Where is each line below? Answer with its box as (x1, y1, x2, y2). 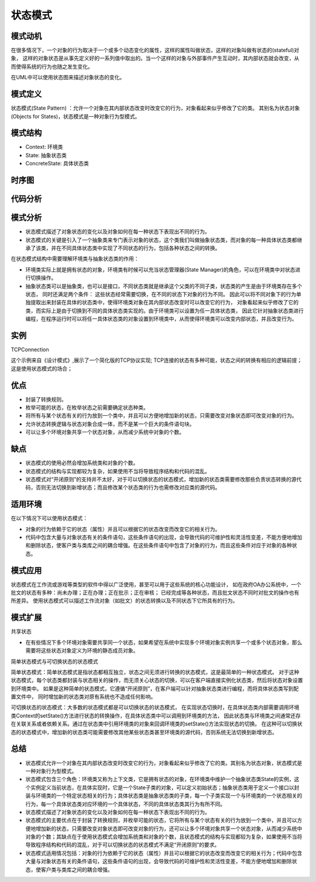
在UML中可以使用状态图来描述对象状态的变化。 (11, 74, 125, 81)
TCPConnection (11, 346, 49, 353)
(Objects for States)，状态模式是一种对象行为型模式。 (11, 113, 140, 120)
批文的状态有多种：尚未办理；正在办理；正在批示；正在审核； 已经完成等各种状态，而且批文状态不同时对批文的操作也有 (11, 589, 300, 596)
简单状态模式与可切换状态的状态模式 (11, 657, 98, 665)
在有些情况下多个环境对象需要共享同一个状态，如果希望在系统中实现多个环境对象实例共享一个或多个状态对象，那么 (25, 639, 303, 646)
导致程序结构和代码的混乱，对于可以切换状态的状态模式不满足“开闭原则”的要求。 (25, 842, 220, 849)
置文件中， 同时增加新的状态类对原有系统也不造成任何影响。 (11, 693, 156, 700)
